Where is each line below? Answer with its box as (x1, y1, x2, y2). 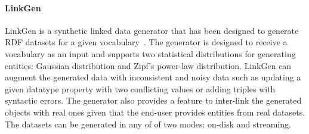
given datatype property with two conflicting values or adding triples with (5, 82, 276, 95)
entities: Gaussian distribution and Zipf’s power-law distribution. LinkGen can (5, 59, 292, 71)
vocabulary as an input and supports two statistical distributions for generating (5, 47, 296, 60)
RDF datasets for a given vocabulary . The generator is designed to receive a (5, 36, 288, 48)
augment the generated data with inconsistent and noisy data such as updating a (5, 71, 301, 83)
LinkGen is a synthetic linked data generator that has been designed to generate (5, 24, 299, 36)
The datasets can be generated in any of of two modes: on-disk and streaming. (5, 117, 291, 130)
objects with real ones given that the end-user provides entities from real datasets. (5, 105, 305, 118)
